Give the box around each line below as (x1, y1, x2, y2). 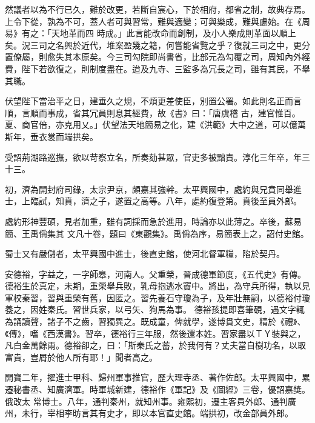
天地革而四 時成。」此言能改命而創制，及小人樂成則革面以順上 (51, 27, 296, 39)
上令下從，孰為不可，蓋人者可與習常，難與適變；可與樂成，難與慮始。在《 (5, 15, 302, 27)
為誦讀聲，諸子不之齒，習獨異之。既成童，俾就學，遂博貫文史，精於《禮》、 (5, 315, 306, 328)
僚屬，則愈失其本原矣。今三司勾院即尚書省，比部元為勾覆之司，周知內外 (13, 50, 302, 63)
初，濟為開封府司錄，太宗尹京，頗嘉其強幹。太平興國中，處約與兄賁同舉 (5, 182, 293, 195)
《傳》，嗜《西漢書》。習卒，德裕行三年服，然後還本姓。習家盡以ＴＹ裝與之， (5, 327, 306, 339)
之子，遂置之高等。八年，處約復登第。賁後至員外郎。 (89, 195, 302, 207)
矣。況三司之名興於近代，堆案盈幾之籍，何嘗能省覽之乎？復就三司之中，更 (5, 38, 302, 51)
